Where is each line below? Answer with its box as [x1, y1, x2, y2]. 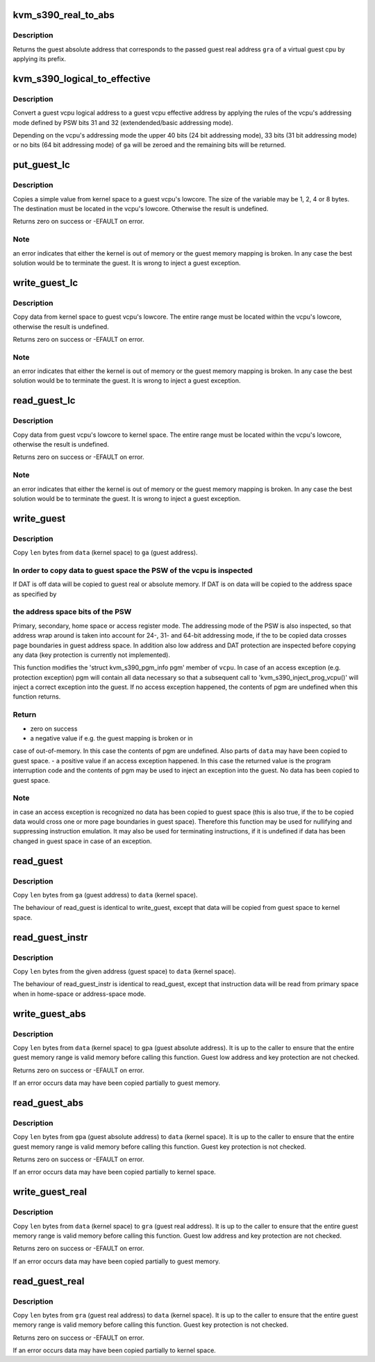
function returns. [12, 692, 61, 701]
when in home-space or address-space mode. [12, 990, 146, 998]
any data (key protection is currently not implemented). [12, 650, 170, 659]
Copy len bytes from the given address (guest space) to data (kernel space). [12, 967, 236, 975]
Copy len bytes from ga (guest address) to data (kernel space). [12, 891, 198, 899]
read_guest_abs [12, 1097, 84, 1108]
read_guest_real [12, 1275, 85, 1287]
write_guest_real [12, 1186, 87, 1198]
